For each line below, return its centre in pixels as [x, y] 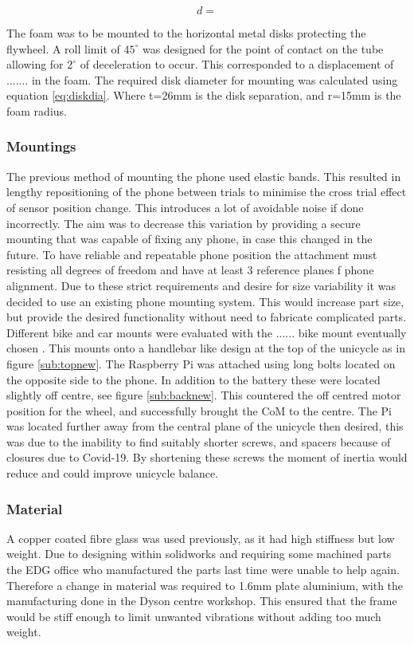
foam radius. [37, 110]
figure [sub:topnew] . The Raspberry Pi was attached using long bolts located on [201, 363]
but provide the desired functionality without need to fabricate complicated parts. [207, 317]
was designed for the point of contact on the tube [263, 48]
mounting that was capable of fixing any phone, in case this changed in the [189, 239]
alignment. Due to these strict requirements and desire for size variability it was [201, 285]
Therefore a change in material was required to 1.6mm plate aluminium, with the [205, 585]
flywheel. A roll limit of [63, 48]
